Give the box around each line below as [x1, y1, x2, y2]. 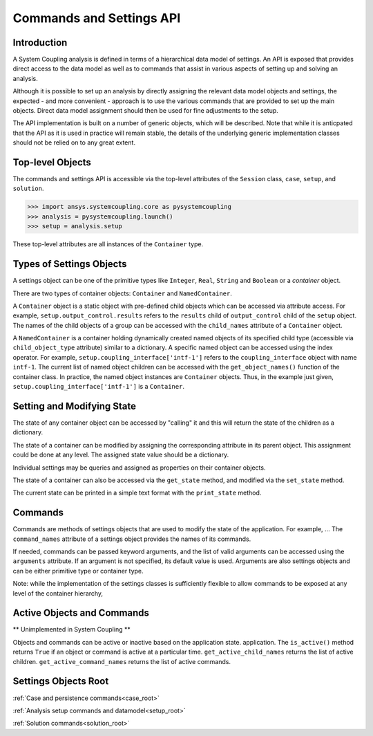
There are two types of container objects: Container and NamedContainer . [12, 289, 233, 297]
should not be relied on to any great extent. [12, 138, 136, 147]
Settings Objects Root [12, 675, 109, 688]
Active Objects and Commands [12, 607, 150, 619]
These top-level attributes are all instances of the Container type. [12, 240, 204, 248]
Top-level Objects [12, 156, 91, 168]
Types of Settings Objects [12, 258, 127, 270]
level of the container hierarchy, [12, 589, 104, 598]
